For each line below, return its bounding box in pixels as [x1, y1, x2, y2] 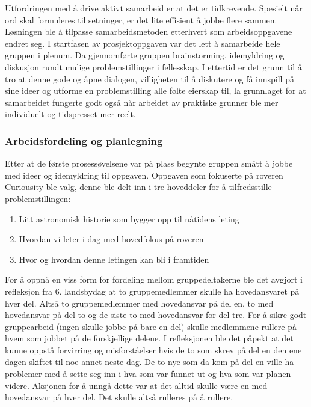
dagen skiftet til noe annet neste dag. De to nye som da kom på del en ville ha [5, 355, 294, 368]
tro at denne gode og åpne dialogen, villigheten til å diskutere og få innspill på [5, 72, 294, 85]
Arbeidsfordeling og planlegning [5, 133, 163, 148]
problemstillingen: [5, 192, 71, 204]
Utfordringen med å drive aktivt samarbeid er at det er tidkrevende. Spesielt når [5, 2, 303, 14]
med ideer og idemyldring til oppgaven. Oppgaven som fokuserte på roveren [5, 168, 283, 181]
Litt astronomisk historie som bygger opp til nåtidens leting [19, 212, 239, 225]
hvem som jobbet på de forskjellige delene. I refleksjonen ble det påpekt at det [5, 332, 294, 344]
